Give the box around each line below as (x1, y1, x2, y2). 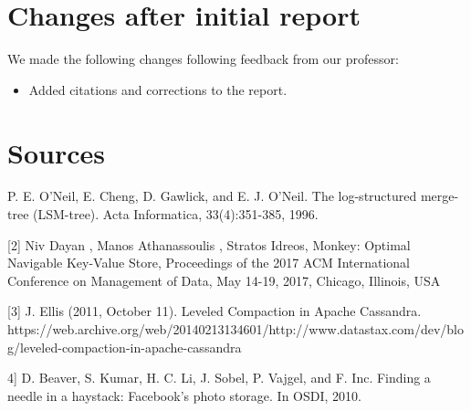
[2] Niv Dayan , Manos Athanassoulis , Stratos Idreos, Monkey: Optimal (7, 235, 411, 254)
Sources (7, 133, 105, 171)
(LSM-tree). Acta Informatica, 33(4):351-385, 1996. (33, 205, 319, 224)
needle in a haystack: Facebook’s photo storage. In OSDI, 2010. (7, 385, 361, 405)
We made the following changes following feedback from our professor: (7, 49, 399, 68)
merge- (420, 186, 459, 205)
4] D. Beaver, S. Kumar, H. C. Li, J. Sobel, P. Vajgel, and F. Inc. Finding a (7, 368, 431, 387)
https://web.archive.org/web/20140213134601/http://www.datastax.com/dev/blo (7, 320, 464, 338)
